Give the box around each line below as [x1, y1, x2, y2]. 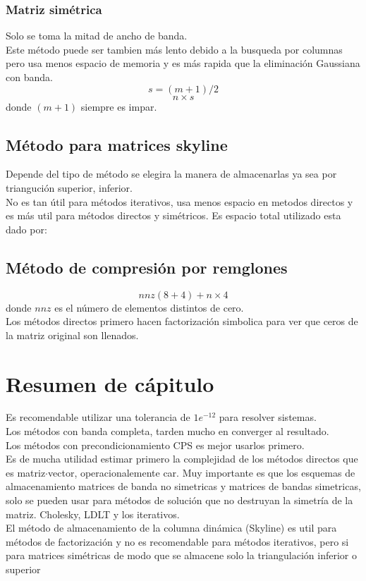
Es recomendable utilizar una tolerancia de [6, 410, 190, 424]
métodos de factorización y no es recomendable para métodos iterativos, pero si [6, 534, 349, 549]
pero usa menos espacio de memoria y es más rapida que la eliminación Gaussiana [6, 56, 360, 71]
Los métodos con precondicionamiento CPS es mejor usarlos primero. [6, 437, 305, 452]
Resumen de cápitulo [6, 369, 214, 398]
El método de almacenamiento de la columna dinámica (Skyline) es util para [6, 520, 337, 535]
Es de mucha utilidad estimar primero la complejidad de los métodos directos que [6, 451, 358, 466]
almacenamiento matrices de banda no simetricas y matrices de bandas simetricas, [6, 479, 361, 494]
